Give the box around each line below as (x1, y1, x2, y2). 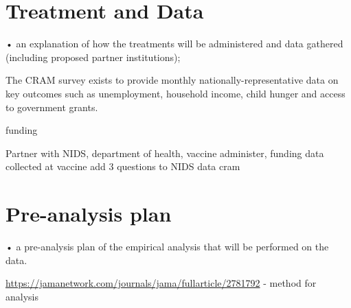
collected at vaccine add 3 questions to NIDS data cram (5, 159, 240, 174)
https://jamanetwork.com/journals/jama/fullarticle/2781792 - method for (5, 276, 317, 290)
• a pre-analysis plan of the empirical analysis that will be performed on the (5, 239, 329, 253)
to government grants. (5, 99, 98, 114)
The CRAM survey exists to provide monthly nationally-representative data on (5, 73, 339, 87)
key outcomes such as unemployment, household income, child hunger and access (5, 86, 346, 100)
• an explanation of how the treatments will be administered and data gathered (5, 36, 343, 51)
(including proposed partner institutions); (5, 49, 181, 64)
